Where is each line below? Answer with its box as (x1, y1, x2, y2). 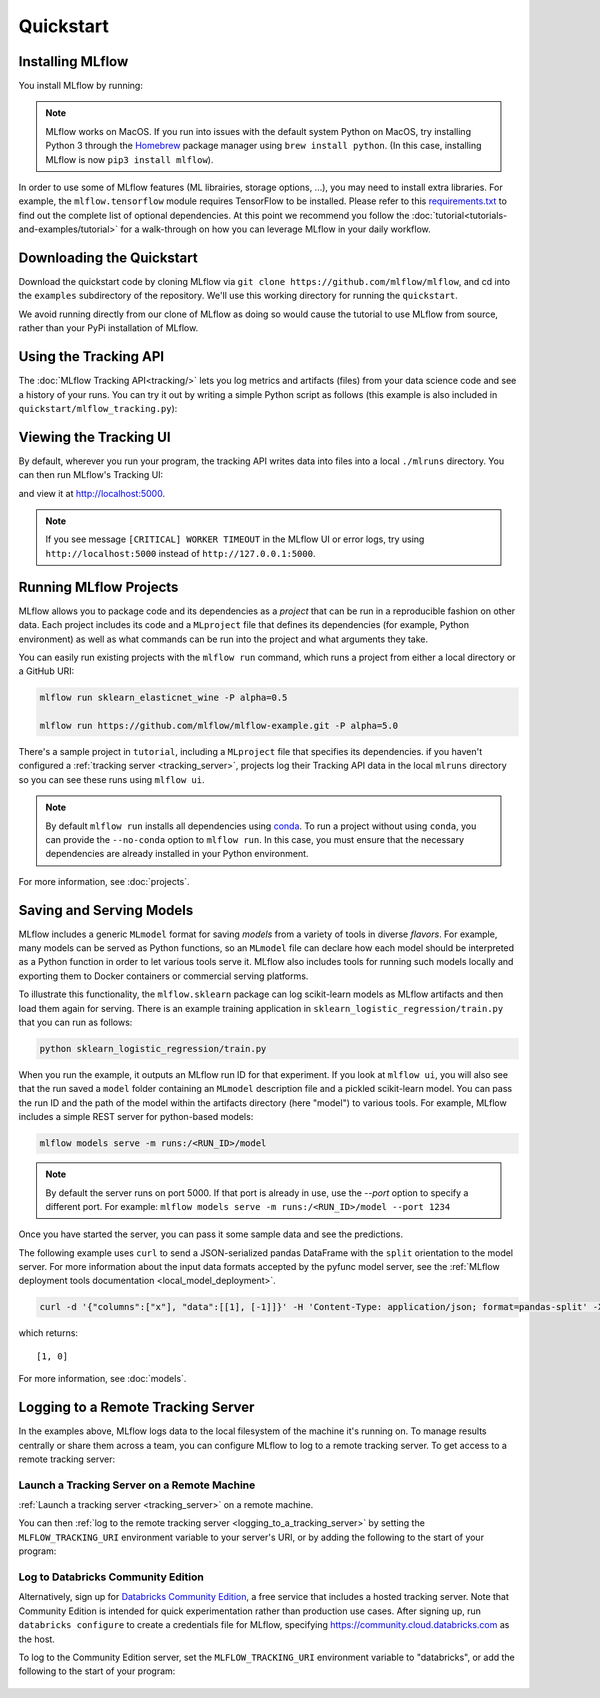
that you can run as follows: (18, 1016, 133, 1029)
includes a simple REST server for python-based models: (18, 1111, 254, 1123)
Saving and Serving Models (18, 901, 194, 919)
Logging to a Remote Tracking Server (18, 1399, 255, 1416)
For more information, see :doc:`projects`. (18, 875, 190, 887)
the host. (18, 1633, 55, 1645)
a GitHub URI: (18, 665, 75, 677)
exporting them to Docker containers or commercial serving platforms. (18, 970, 309, 982)
